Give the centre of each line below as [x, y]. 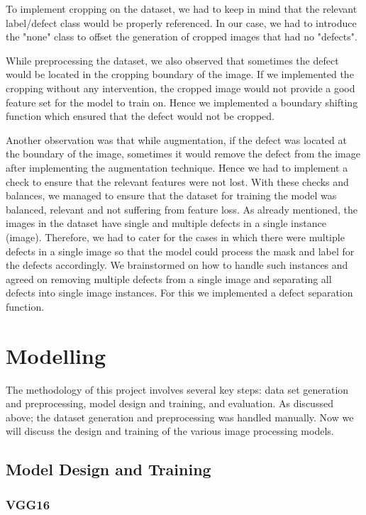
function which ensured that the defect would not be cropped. [140, 116]
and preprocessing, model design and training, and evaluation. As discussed [170, 403]
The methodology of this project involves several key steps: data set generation [177, 389]
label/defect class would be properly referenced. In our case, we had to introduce [181, 22]
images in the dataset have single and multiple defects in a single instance [166, 223]
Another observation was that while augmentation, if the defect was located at [176, 139]
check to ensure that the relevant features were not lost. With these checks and [177, 181]
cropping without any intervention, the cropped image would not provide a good [181, 88]
